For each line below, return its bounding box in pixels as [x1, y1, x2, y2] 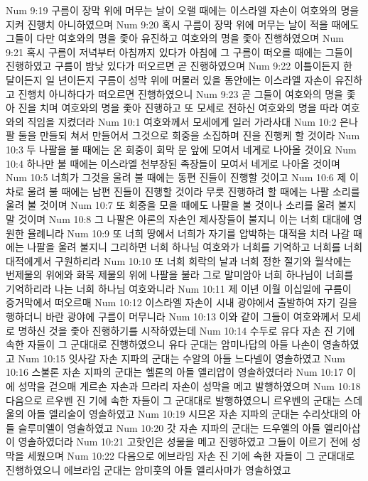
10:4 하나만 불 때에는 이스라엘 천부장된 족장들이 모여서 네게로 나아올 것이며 [6, 156, 340, 171]
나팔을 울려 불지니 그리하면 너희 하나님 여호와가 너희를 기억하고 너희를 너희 [27, 239, 363, 254]
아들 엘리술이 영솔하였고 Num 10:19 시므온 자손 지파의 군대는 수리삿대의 [27, 406, 348, 421]
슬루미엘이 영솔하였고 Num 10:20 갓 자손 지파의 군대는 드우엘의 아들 [18, 420, 321, 435]
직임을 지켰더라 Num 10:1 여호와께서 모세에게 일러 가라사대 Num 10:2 [27, 114, 337, 129]
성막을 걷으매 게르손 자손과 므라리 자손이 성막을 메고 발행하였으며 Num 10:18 [18, 379, 361, 394]
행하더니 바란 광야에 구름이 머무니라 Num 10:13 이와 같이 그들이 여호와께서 [6, 309, 340, 324]
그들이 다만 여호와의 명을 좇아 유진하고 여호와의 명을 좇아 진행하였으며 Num [6, 31, 344, 45]
